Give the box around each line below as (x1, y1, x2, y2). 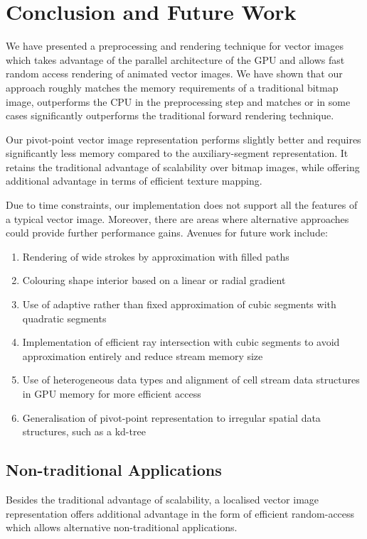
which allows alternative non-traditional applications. (6, 520, 238, 535)
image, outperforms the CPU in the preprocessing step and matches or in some (6, 94, 351, 109)
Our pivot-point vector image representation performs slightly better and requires (6, 131, 361, 146)
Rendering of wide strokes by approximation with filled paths (22, 249, 289, 263)
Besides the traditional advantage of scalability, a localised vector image (6, 491, 319, 506)
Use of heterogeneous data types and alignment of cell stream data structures (22, 372, 360, 387)
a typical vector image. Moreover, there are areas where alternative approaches (6, 211, 349, 226)
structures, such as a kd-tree (22, 424, 146, 439)
